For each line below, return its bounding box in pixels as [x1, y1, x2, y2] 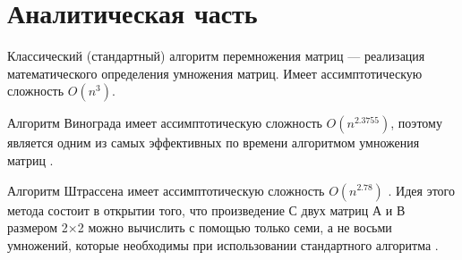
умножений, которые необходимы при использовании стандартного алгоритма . [7, 235, 439, 254]
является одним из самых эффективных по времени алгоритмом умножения [7, 133, 420, 152]
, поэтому [390, 113, 442, 132]
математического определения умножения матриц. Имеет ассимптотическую [7, 63, 423, 82]
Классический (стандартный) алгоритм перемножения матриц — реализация [7, 46, 425, 65]
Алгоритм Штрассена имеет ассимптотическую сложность [7, 180, 325, 199]
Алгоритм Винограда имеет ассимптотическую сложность [7, 113, 322, 132]
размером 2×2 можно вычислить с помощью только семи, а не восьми [7, 218, 392, 237]
